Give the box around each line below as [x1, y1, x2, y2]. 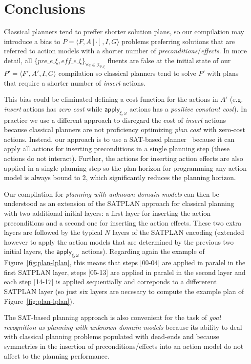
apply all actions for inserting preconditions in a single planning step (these [4, 143, 230, 154]
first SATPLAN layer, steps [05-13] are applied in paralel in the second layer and [4, 267, 246, 277]
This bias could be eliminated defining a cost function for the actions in [4, 94, 218, 104]
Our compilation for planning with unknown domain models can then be [4, 188, 219, 199]
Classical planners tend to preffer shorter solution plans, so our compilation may [4, 26, 244, 37]
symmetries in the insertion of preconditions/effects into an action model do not [4, 341, 244, 351]
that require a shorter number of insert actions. [4, 77, 146, 88]
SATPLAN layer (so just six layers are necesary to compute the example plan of [4, 286, 244, 296]
